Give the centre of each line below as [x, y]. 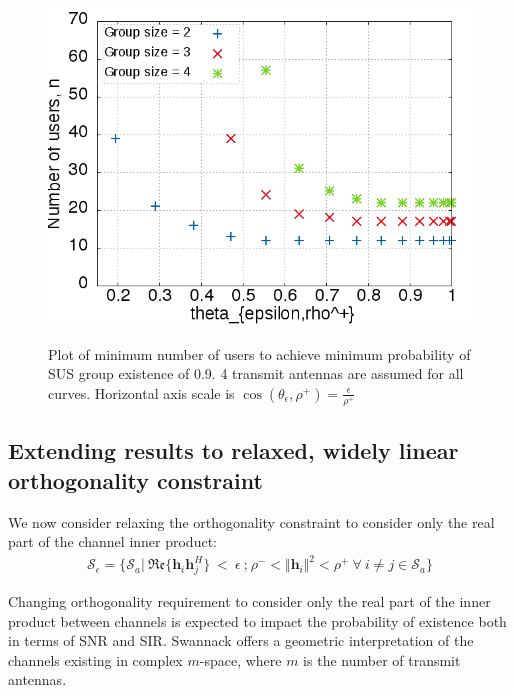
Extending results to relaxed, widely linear [233, 450]
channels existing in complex [95, 659]
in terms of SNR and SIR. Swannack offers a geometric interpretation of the [241, 640]
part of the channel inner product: [112, 541]
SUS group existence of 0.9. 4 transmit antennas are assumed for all [256, 373]
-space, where [240, 659]
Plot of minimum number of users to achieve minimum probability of [259, 353]
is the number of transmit [382, 659]
